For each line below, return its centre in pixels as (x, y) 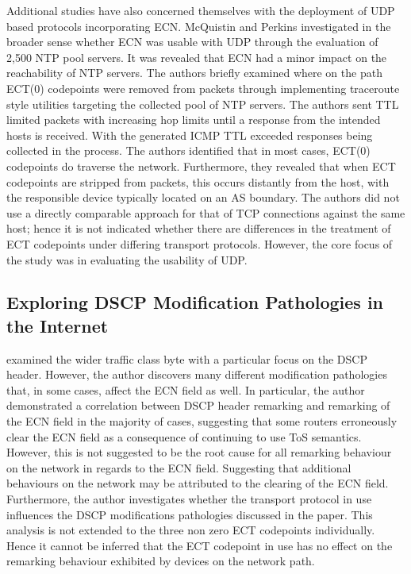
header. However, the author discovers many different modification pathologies (197, 374)
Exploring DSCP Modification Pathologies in (195, 302)
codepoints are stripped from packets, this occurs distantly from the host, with (198, 181)
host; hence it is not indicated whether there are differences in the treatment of (199, 228)
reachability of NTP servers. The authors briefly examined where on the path (194, 73)
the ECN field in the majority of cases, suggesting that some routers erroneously (202, 421)
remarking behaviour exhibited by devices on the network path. (161, 561)
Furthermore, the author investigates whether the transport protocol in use (189, 499)
